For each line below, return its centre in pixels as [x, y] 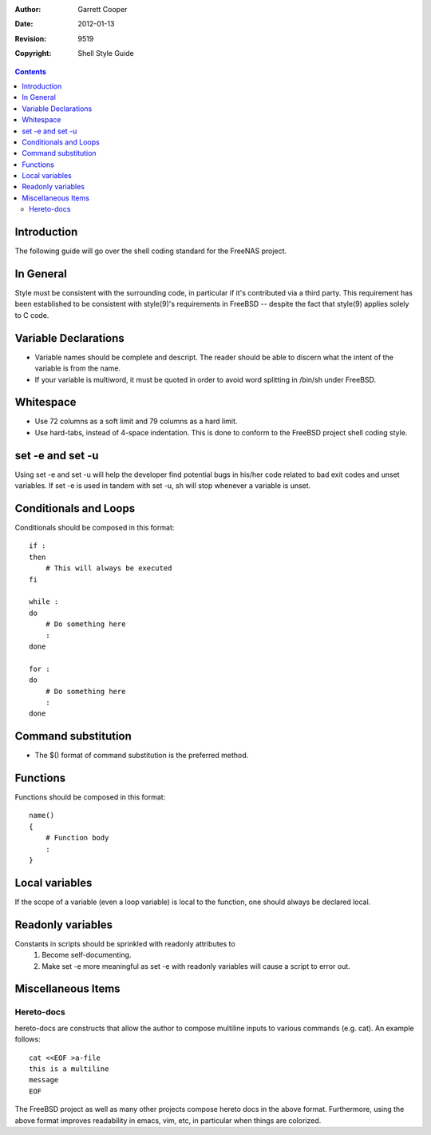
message [44, 1080]
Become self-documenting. [87, 955]
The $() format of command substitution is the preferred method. [142, 756]
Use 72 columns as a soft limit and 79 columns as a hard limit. [136, 421]
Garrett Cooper [103, 9]
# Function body [77, 838]
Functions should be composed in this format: [90, 797]
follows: [28, 1039]
